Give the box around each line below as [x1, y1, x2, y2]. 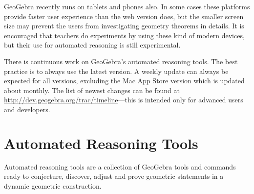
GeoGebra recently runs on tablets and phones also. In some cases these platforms [4, 1, 250, 11]
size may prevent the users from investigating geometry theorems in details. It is [4, 21, 244, 31]
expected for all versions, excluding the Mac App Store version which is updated [4, 75, 245, 86]
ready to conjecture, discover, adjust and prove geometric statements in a [4, 171, 224, 181]
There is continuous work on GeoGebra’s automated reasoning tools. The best [4, 56, 238, 66]
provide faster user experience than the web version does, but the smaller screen [4, 11, 244, 21]
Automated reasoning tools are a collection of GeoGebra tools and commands [4, 161, 236, 171]
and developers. [4, 104, 50, 114]
